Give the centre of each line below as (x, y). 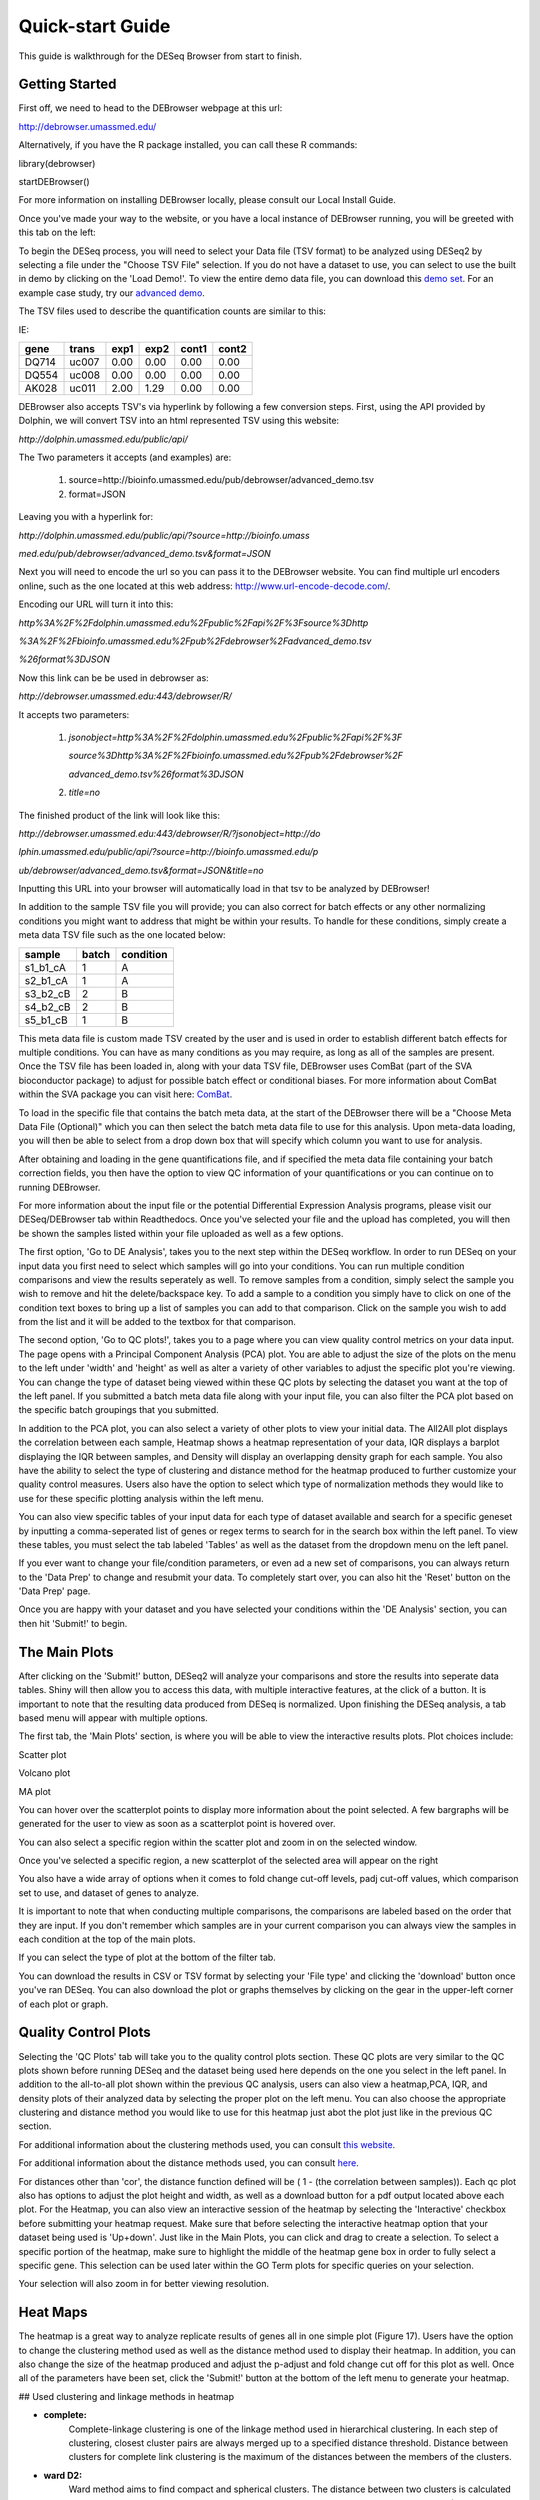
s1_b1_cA (45, 967)
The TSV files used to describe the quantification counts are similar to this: (172, 311)
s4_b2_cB (47, 1007)
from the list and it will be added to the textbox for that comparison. (157, 1322)
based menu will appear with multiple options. (113, 1717)
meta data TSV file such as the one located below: (122, 935)
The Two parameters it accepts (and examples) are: (125, 457)
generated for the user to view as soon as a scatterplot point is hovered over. (177, 1824)
